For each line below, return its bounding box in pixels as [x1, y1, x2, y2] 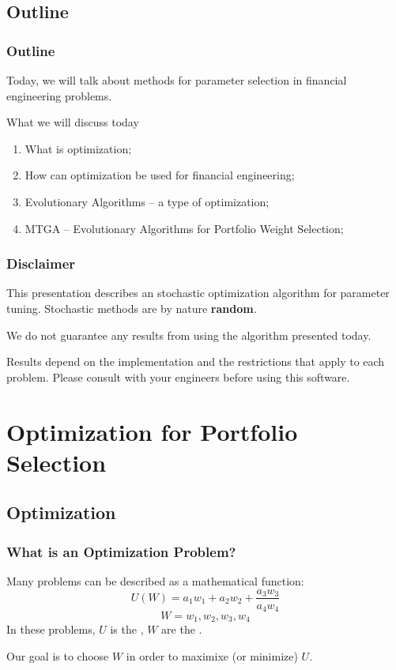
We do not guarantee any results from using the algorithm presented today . [6, 326, 371, 343]
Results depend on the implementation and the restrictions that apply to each [6, 353, 385, 370]
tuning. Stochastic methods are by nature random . [6, 299, 257, 316]
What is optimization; [25, 140, 132, 156]
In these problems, [6, 621, 96, 638]
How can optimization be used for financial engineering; [25, 167, 295, 183]
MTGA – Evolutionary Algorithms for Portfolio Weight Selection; [25, 220, 344, 236]
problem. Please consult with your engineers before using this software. [6, 368, 350, 385]
